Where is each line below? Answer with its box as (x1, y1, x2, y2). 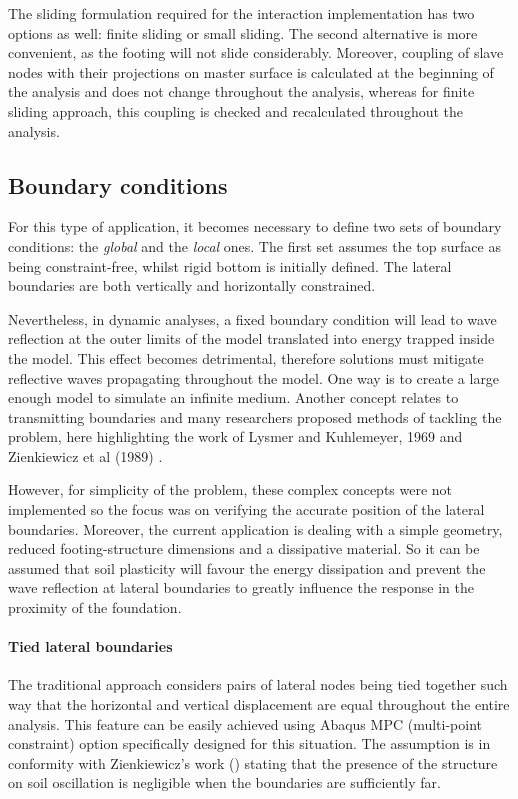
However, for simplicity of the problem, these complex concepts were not (8, 479, 453, 500)
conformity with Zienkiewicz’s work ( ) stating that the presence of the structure (8, 752, 498, 773)
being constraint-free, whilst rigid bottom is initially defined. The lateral (8, 255, 452, 276)
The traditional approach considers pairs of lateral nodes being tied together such (8, 674, 508, 695)
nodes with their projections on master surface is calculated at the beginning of (8, 61, 494, 82)
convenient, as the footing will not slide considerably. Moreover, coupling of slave (8, 42, 504, 63)
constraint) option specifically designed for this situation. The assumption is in (8, 733, 491, 754)
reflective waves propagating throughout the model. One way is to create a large (8, 367, 500, 388)
